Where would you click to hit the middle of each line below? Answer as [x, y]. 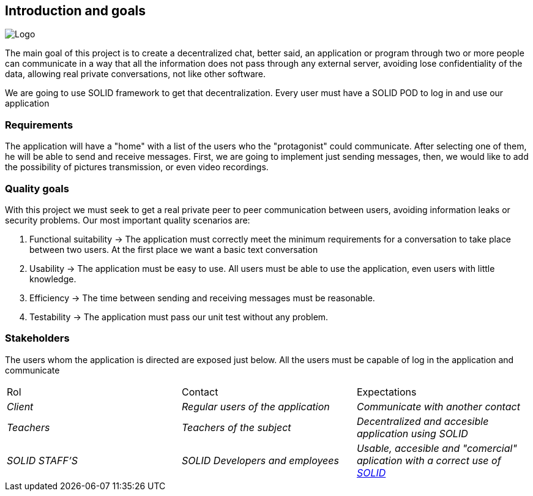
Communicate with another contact [438, 406]
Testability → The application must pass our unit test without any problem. [179, 317]
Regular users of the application [255, 406]
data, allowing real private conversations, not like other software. [136, 74]
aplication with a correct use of [429, 460]
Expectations [386, 392]
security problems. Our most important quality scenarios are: [128, 220]
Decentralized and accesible [423, 421]
